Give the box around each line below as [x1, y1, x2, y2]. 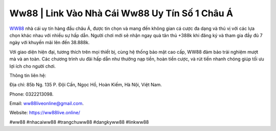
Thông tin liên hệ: [9, 72, 47, 78]
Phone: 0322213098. [9, 91, 54, 97]
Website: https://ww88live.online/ [9, 110, 80, 116]
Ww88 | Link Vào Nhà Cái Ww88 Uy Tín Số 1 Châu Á [9, 8, 234, 19]
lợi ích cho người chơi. [9, 63, 56, 69]
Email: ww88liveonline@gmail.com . [9, 101, 84, 107]
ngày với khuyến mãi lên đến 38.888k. [9, 40, 90, 46]
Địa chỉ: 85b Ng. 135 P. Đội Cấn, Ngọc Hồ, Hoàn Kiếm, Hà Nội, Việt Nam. [9, 82, 162, 88]
